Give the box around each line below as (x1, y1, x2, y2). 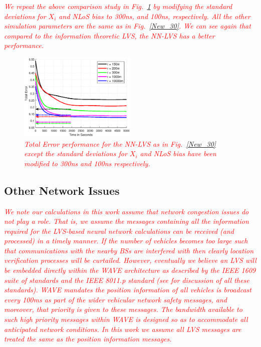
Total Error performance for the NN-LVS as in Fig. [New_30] (24, 138, 216, 149)
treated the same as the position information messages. (4, 333, 172, 344)
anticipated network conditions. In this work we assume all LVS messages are (4, 323, 241, 334)
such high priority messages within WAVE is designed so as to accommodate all (4, 314, 248, 324)
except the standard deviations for (24, 148, 127, 159)
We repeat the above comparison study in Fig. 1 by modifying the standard (4, 1, 232, 11)
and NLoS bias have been (140, 148, 216, 159)
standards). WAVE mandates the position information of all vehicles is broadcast (4, 284, 251, 295)
